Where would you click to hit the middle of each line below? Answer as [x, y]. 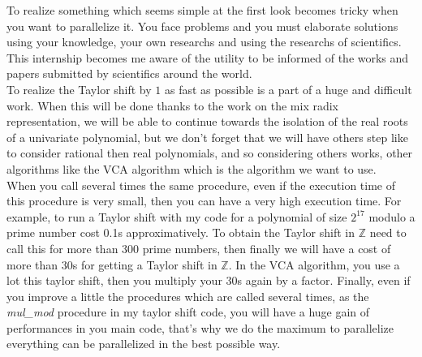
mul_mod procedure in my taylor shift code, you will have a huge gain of [188, 312]
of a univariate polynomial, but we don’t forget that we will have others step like [207, 137]
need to [388, 232]
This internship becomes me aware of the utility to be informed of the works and [208, 57]
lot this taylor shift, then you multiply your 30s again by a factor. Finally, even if [209, 280]
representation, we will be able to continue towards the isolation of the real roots [207, 121]
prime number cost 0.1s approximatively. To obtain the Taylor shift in [181, 232]
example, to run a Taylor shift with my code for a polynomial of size [177, 216]
